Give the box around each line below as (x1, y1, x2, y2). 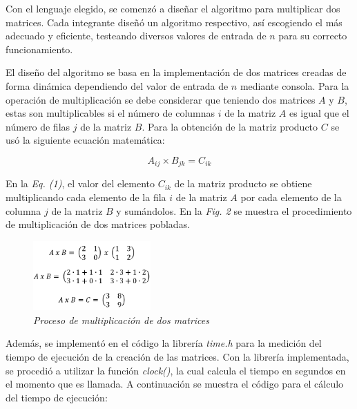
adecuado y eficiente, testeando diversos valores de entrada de (6, 28, 267, 43)
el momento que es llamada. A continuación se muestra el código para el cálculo (6, 377, 344, 391)
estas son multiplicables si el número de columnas (6, 106, 215, 120)
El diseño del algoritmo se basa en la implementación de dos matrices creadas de (6, 65, 347, 79)
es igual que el (289, 106, 349, 120)
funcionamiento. (6, 41, 73, 56)
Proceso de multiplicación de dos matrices (33, 312, 209, 327)
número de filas (6, 119, 70, 133)
